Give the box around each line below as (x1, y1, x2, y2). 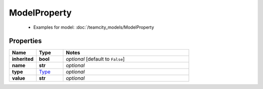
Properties (9, 37, 42, 45)
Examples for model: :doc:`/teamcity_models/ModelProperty (33, 24, 154, 30)
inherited (12, 56, 34, 63)
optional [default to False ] (66, 56, 125, 63)
